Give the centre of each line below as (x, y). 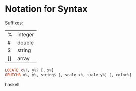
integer (25, 34)
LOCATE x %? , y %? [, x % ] (30, 70)
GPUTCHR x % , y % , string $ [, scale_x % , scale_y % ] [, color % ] (68, 75)
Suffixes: (14, 23)
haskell (12, 84)
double (25, 42)
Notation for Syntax (46, 9)
